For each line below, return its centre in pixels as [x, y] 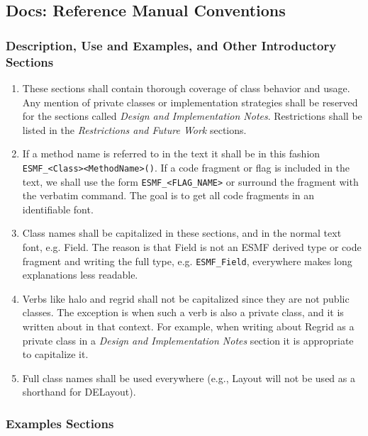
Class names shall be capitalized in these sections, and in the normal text [182, 233]
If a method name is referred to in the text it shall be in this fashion [171, 153]
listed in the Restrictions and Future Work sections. [134, 129]
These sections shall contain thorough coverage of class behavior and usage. [186, 88]
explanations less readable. [80, 275]
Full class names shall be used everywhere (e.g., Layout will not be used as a [189, 378]
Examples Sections [60, 423]
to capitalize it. [55, 354]
